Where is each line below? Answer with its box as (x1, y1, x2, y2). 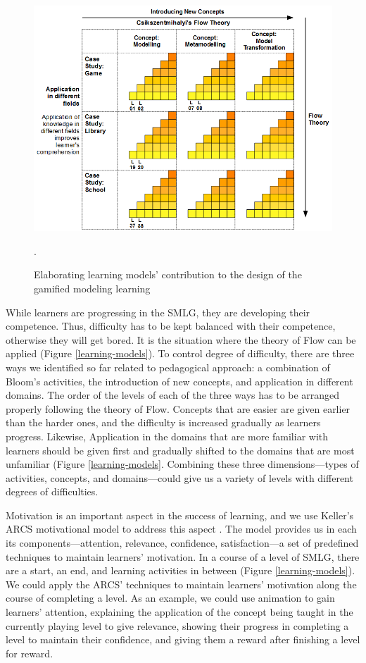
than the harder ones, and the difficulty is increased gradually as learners (6, 415, 321, 430)
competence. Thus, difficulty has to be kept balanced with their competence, (6, 318, 336, 333)
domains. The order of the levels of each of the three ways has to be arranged (6, 388, 340, 402)
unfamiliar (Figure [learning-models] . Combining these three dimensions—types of (6, 457, 359, 471)
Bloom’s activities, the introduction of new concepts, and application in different (6, 373, 353, 388)
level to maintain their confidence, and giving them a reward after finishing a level (6, 632, 360, 647)
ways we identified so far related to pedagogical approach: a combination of (6, 359, 330, 374)
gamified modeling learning (34, 280, 151, 295)
